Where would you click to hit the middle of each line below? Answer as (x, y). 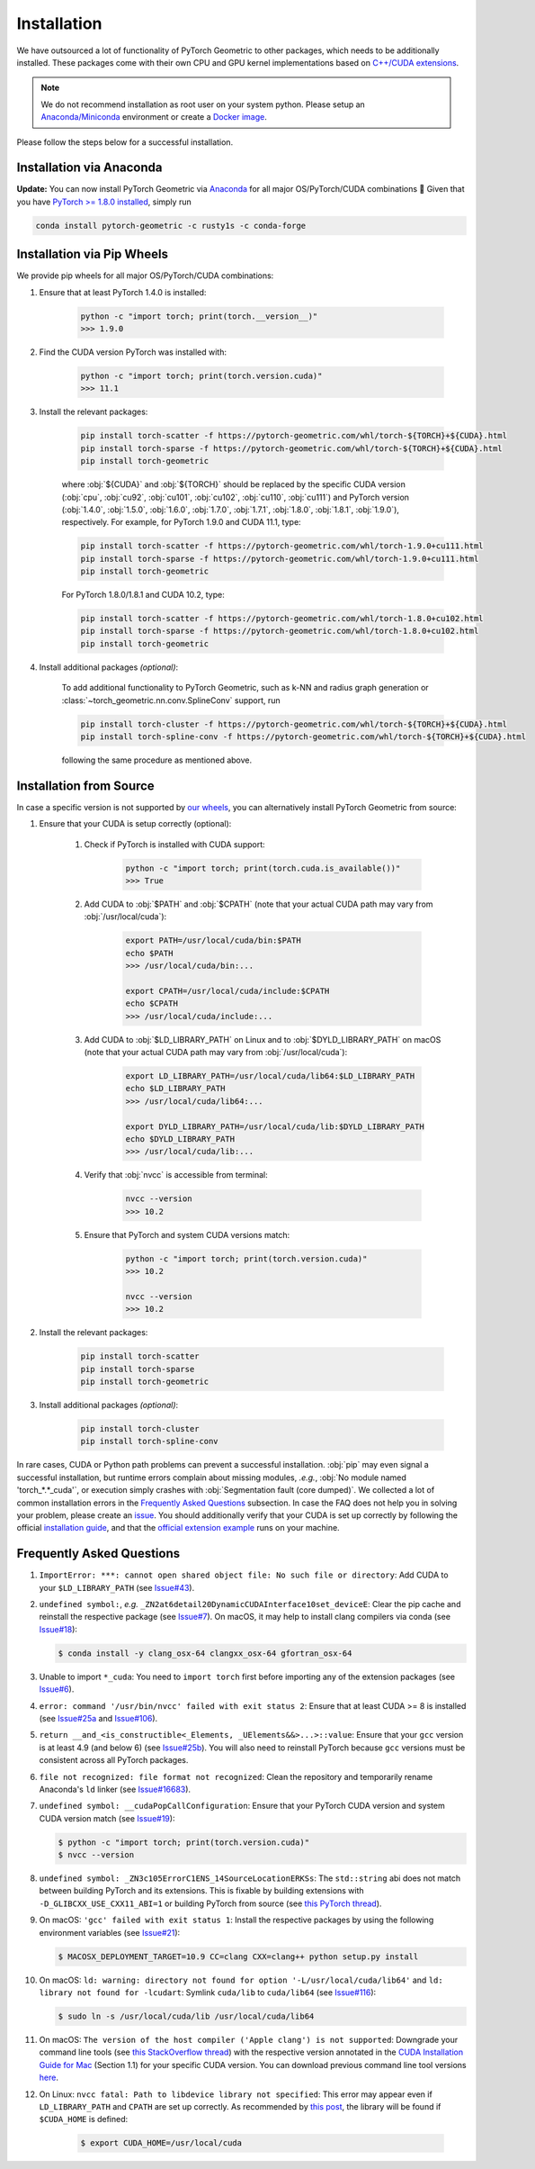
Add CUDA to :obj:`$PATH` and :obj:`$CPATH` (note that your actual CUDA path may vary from (259, 904)
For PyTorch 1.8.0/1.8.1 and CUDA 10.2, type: (143, 595)
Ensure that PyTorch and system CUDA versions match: (187, 1234)
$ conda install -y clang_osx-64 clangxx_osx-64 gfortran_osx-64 (205, 1653)
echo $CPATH (152, 1003)
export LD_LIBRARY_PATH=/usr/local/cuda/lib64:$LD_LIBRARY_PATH (270, 1076)
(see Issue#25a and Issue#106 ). (98, 1718)
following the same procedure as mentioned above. (156, 760)
